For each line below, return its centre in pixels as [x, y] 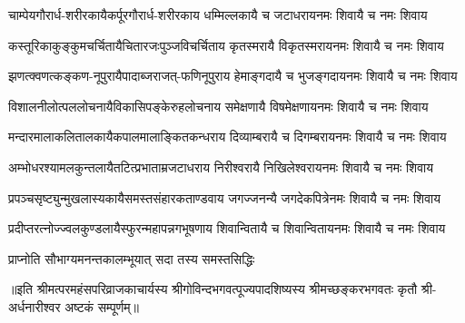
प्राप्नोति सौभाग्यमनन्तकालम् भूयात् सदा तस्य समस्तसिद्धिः [132, 258]
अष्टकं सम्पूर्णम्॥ [102, 306]
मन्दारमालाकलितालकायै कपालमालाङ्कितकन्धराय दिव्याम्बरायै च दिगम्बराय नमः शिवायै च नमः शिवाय [228, 137]
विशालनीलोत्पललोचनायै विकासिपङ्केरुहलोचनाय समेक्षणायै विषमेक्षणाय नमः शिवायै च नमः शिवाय [218, 106]
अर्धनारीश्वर [35, 306]
